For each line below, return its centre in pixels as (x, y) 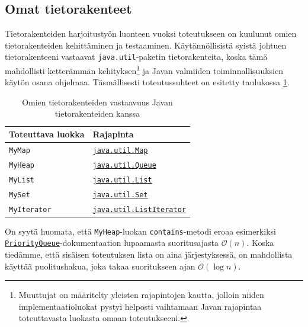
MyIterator (30, 209)
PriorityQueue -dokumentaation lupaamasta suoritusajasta (112, 243)
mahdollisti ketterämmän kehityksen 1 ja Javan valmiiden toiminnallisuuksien (144, 70)
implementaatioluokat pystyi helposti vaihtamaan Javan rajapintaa (140, 306)
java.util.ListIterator (139, 209)
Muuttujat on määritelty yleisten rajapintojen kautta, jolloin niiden (141, 295)
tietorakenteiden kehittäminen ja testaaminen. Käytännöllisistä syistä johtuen (146, 45)
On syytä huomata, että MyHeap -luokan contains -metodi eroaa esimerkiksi (140, 231)
